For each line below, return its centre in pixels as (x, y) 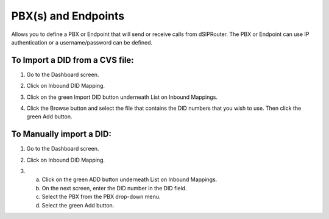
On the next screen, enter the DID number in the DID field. (114, 188)
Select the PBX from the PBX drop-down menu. (101, 197)
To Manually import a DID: (62, 134)
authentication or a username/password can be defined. (82, 42)
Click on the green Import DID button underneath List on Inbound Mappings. (122, 97)
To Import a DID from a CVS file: (73, 60)
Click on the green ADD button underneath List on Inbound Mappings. (129, 179)
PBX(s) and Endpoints (68, 16)
